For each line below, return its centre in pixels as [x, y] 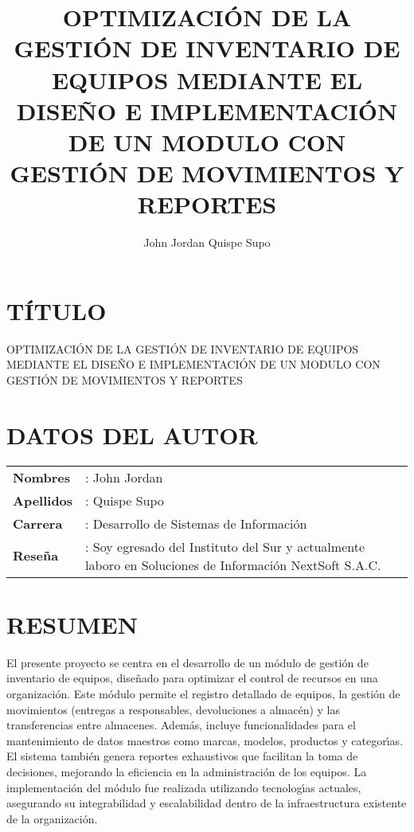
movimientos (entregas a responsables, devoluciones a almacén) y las [174, 709]
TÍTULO [57, 310]
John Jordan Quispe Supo [207, 242]
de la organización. [52, 818]
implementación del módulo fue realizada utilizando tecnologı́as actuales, [184, 787]
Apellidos [43, 500]
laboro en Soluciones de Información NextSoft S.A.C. [233, 564]
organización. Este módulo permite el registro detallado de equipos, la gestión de [203, 693]
